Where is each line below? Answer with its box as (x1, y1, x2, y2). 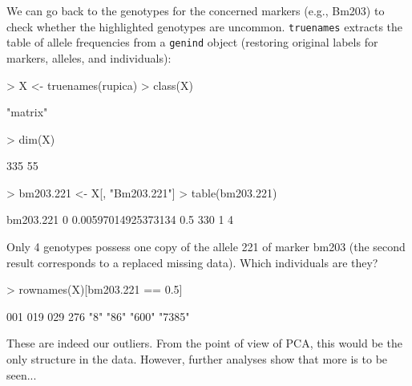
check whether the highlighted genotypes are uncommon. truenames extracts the (6, 18, 403, 35)
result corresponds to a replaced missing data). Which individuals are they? (6, 254, 378, 270)
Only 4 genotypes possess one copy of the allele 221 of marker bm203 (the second (6, 238, 406, 255)
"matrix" (6, 104, 48, 120)
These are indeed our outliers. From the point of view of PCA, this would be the (6, 335, 402, 351)
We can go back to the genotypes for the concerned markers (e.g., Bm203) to (6, 2, 385, 18)
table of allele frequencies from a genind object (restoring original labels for (6, 34, 378, 51)
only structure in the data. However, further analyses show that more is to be (6, 351, 388, 368)
